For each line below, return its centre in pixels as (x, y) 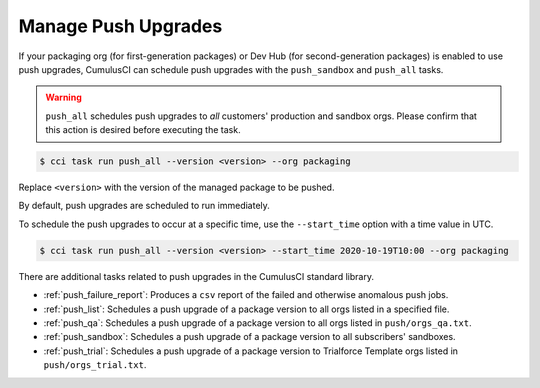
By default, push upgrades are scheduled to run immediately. (144, 206)
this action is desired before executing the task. (143, 130)
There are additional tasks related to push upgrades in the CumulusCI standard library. (196, 276)
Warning (63, 97)
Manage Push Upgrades (120, 26)
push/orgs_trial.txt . (95, 365)
